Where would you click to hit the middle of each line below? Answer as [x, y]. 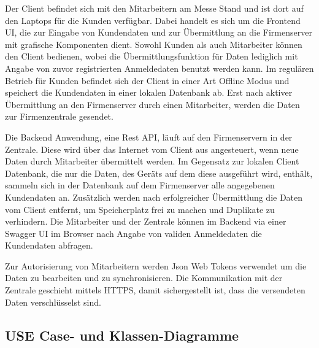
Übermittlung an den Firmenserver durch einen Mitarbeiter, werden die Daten [152, 104]
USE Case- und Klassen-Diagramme [122, 335]
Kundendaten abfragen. [49, 245]
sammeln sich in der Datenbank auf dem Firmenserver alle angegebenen [140, 185]
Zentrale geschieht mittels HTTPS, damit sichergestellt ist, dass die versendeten [155, 290]
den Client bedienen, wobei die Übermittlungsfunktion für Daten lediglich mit [152, 56]
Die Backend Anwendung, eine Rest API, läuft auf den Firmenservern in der [149, 137]
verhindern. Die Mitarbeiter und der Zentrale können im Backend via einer [146, 221]
